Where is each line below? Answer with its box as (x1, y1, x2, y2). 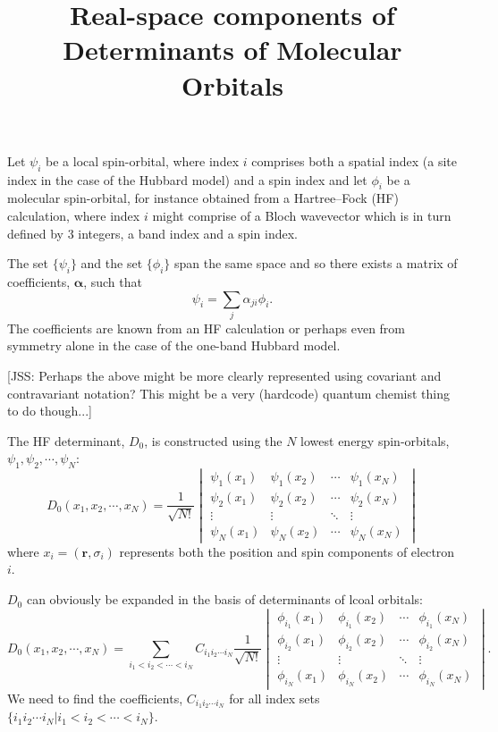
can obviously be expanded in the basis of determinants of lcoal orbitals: (26, 590, 423, 609)
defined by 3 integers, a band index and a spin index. (7, 223, 298, 242)
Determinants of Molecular (63, 31, 402, 68)
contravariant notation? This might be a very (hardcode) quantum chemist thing (7, 383, 450, 402)
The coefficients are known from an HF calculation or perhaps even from (7, 318, 406, 337)
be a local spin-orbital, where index (46, 151, 240, 170)
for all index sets (229, 688, 320, 707)
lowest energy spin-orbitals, (300, 431, 450, 450)
